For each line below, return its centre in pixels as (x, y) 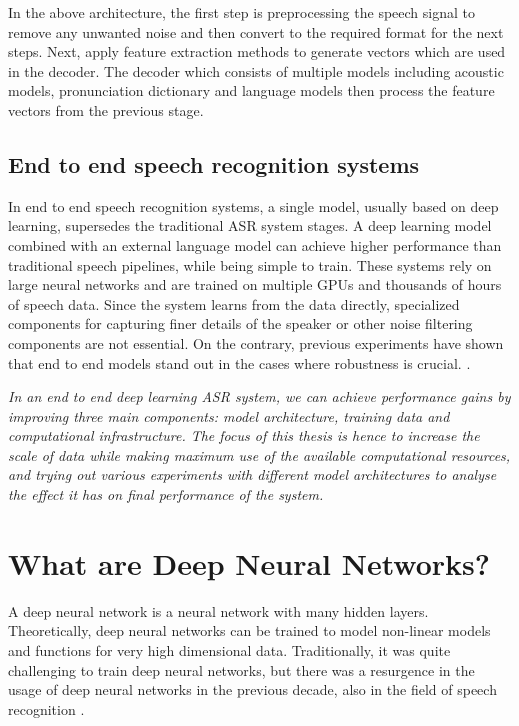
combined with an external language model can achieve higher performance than (255, 244)
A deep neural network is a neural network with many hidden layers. (218, 610)
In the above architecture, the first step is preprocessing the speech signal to (241, 12)
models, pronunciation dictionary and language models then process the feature (251, 90)
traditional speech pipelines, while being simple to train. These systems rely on (250, 264)
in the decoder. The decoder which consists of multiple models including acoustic (256, 70)
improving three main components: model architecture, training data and (229, 415)
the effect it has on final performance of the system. (166, 494)
